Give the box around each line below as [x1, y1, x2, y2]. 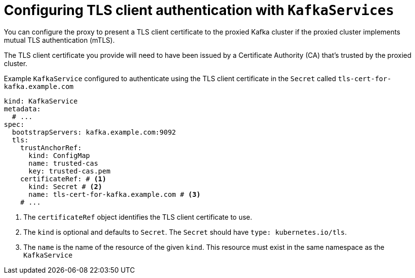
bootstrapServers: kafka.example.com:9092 [12, 128, 176, 136]
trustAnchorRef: [20, 143, 82, 152]
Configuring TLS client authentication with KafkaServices [4, 2, 394, 18]
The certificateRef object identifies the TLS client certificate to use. [23, 212, 252, 221]
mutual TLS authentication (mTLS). [4, 35, 115, 44]
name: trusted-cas [28, 159, 98, 167]
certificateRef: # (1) [20, 174, 106, 183]
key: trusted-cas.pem [28, 167, 111, 175]
